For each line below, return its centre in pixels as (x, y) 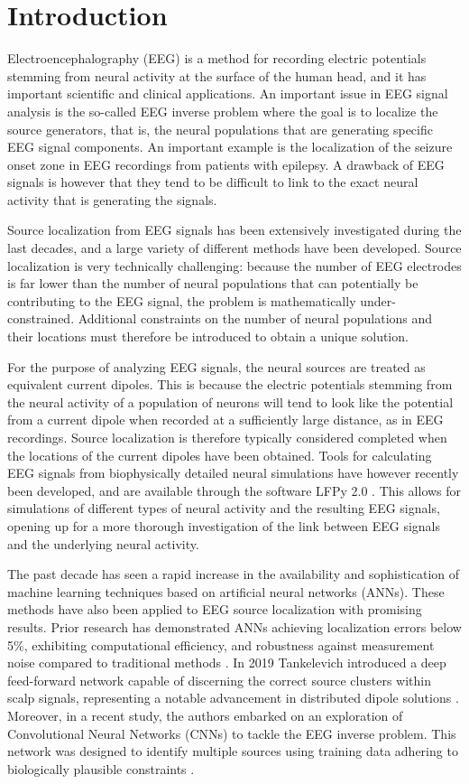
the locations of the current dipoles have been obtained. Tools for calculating (220, 455)
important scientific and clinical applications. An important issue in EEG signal (228, 93)
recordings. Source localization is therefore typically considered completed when (227, 437)
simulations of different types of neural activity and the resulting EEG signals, (224, 508)
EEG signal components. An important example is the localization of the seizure (230, 147)
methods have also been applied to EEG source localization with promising (215, 609)
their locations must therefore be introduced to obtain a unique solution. (208, 336)
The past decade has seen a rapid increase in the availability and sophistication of (234, 574)
